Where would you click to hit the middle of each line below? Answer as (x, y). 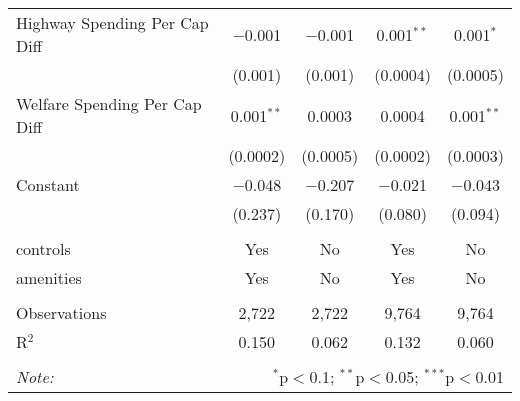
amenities (49, 277)
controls (43, 248)
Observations (61, 312)
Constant (48, 184)
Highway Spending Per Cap (112, 22)
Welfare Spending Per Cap (109, 103)
